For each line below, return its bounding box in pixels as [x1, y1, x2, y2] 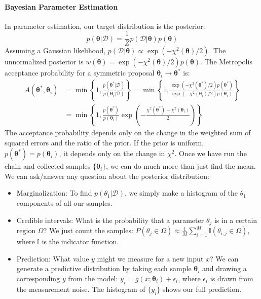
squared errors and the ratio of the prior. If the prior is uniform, [5, 137, 204, 147]
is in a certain [214, 214, 257, 225]
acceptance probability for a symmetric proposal [5, 67, 155, 78]
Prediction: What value [16, 253, 89, 264]
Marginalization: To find [16, 188, 92, 198]
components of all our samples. [16, 198, 113, 208]
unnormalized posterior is [5, 56, 84, 67]
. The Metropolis [200, 56, 252, 67]
